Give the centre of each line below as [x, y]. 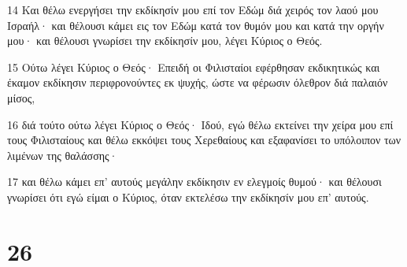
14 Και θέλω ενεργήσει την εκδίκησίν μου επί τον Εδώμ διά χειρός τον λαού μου [193, 9]
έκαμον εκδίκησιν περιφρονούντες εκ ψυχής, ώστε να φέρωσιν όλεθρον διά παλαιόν [198, 82]
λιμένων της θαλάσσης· [63, 155]
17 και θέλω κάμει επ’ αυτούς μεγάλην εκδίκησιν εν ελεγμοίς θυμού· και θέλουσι [194, 182]
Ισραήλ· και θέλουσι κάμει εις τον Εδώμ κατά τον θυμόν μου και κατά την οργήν [196, 25]
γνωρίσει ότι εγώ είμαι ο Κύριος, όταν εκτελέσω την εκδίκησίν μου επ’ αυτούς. [188, 197]
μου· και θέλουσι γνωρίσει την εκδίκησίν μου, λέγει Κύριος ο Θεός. [165, 41]
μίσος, [21, 97]
